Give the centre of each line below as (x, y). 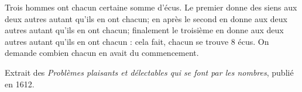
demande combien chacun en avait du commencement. (102, 53)
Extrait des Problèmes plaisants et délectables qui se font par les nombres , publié (149, 72)
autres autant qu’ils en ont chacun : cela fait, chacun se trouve (117, 41)
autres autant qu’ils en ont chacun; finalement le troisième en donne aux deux (144, 30)
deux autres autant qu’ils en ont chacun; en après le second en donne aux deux (146, 18)
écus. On (253, 41)
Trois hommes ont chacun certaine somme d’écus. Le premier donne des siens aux (151, 7)
